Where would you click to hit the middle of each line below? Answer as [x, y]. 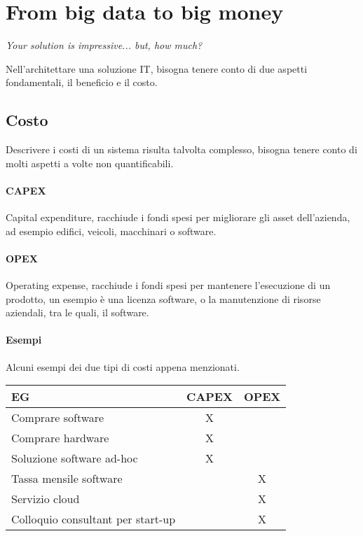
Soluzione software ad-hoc [75, 458]
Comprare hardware [60, 438]
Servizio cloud [46, 499]
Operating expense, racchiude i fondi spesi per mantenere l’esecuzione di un [168, 285]
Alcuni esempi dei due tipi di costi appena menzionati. [123, 366]
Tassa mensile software [67, 479]
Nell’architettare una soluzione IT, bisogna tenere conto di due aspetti [157, 68]
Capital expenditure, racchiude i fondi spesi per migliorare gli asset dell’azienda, [178, 217]
